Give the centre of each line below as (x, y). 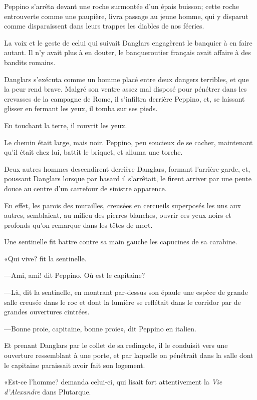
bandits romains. (30, 62)
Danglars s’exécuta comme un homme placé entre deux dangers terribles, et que (126, 79)
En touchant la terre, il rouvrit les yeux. (66, 125)
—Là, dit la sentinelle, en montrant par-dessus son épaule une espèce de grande (126, 292)
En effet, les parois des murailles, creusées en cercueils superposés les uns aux (122, 205)
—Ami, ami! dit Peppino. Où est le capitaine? (75, 275)
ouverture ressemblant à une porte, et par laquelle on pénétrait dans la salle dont (129, 355)
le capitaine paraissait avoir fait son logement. (75, 365)
